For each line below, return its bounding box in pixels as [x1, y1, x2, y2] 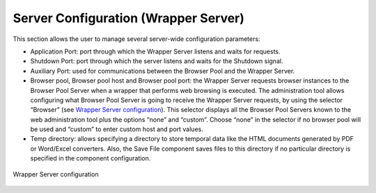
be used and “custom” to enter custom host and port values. [30, 125, 203, 133]
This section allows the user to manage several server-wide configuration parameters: [13, 35, 260, 43]
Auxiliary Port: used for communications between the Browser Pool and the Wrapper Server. [30, 67, 295, 75]
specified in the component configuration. [30, 154, 151, 162]
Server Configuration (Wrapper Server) [13, 10, 245, 26]
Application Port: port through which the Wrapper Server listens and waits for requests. [30, 47, 281, 56]
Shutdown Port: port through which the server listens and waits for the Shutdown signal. [30, 57, 283, 65]
